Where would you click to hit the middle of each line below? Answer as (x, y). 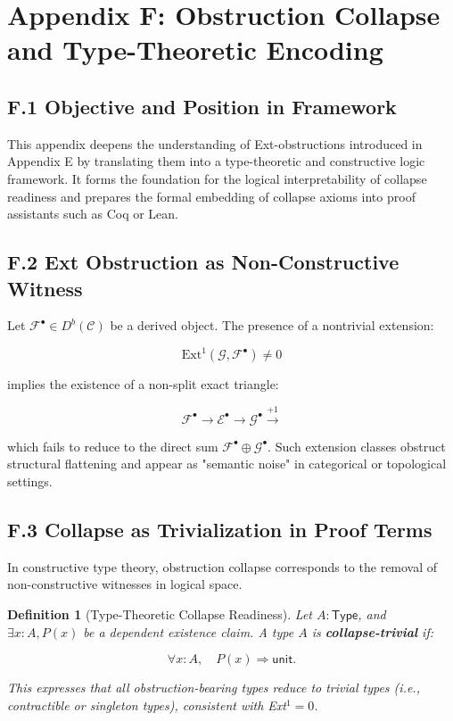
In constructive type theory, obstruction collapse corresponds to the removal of (222, 566)
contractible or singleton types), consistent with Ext (147, 704)
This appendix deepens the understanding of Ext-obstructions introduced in (215, 143)
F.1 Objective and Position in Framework (202, 106)
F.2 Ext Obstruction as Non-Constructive (203, 262)
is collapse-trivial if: (372, 631)
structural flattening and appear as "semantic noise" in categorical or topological (227, 464)
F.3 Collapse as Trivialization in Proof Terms (220, 529)
